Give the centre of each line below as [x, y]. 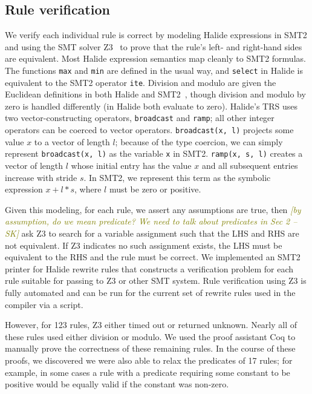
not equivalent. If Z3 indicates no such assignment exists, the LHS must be [144, 245]
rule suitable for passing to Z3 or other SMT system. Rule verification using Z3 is [156, 281]
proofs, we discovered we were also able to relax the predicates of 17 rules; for [149, 360]
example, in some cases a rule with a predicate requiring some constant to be [148, 372]
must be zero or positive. [155, 189]
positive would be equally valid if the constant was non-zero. [117, 384]
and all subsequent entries [250, 166]
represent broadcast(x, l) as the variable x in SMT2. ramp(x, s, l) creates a [154, 153]
